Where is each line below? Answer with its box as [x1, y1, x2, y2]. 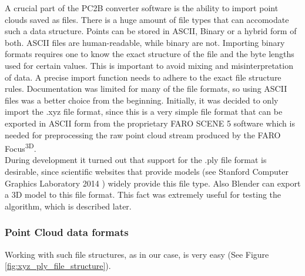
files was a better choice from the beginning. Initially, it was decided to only [5, 94, 279, 106]
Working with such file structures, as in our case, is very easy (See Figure [5, 248, 269, 260]
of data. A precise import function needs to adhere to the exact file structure [5, 71, 281, 83]
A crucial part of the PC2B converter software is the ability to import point [5, 2, 279, 14]
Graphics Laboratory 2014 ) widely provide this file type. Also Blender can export [5, 177, 301, 189]
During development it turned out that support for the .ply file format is [5, 154, 267, 166]
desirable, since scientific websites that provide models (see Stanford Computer [5, 165, 289, 177]
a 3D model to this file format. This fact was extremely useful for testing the [5, 188, 281, 201]
